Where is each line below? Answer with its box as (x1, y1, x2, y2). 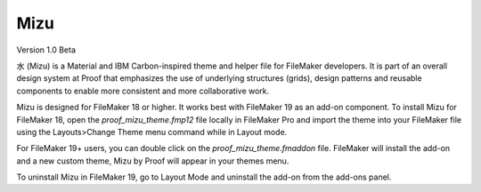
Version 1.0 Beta (16, 44, 76, 55)
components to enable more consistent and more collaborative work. (16, 85, 270, 96)
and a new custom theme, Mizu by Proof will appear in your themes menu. (16, 156, 289, 166)
